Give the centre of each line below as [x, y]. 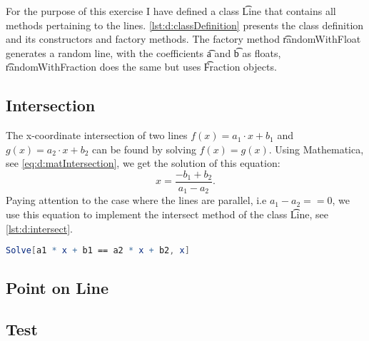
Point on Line [57, 287]
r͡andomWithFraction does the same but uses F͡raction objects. [141, 67]
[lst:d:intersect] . [39, 228]
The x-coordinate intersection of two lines [97, 135]
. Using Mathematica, [316, 149]
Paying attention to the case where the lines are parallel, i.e [136, 200]
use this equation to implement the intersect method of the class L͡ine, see [167, 214]
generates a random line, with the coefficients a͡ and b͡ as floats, [143, 52]
